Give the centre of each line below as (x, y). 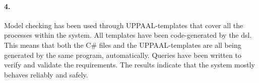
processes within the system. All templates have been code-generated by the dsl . (128, 35)
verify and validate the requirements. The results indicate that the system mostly (129, 65)
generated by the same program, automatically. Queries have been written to (123, 55)
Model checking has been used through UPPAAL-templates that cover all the (124, 25)
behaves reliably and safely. (46, 74)
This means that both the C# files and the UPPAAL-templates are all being (123, 45)
